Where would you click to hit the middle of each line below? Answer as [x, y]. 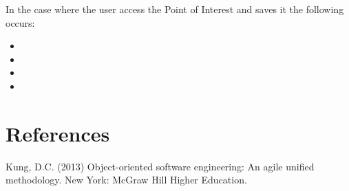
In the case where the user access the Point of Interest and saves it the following [175, 9]
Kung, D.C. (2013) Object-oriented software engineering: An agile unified [160, 166]
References [58, 133]
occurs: [20, 22]
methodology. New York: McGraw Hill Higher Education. [126, 180]
